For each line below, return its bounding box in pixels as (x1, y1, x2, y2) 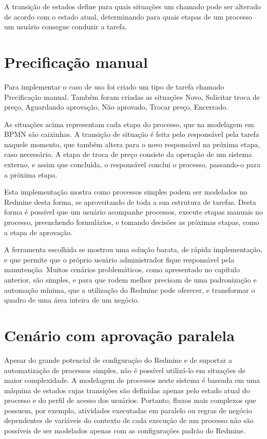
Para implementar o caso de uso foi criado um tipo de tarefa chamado (4, 81, 224, 92)
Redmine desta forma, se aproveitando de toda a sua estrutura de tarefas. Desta (4, 196, 256, 207)
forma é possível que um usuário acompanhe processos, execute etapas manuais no (4, 206, 263, 217)
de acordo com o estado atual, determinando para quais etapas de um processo (4, 11, 252, 22)
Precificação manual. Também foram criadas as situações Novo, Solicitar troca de (4, 91, 260, 102)
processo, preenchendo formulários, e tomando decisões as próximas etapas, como (4, 217, 259, 227)
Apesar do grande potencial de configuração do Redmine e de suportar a (4, 354, 232, 365)
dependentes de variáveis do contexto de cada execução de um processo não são (4, 415, 254, 426)
